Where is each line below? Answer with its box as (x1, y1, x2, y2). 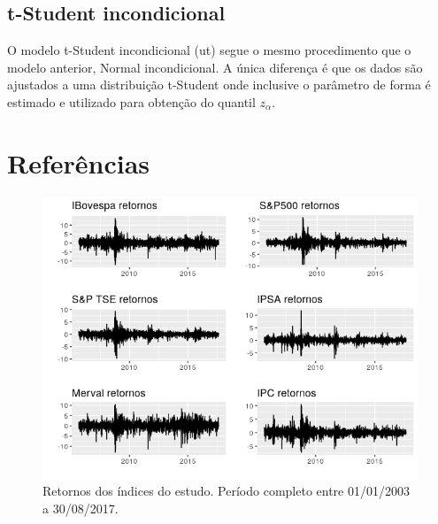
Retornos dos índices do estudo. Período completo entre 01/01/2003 (42, 482, 410, 500)
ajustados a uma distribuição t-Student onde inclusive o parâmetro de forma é (7, 75, 431, 94)
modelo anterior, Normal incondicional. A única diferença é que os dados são (7, 58, 423, 76)
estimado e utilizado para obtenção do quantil (7, 92, 256, 111)
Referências (7, 144, 150, 181)
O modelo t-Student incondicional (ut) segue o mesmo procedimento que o (7, 41, 411, 59)
